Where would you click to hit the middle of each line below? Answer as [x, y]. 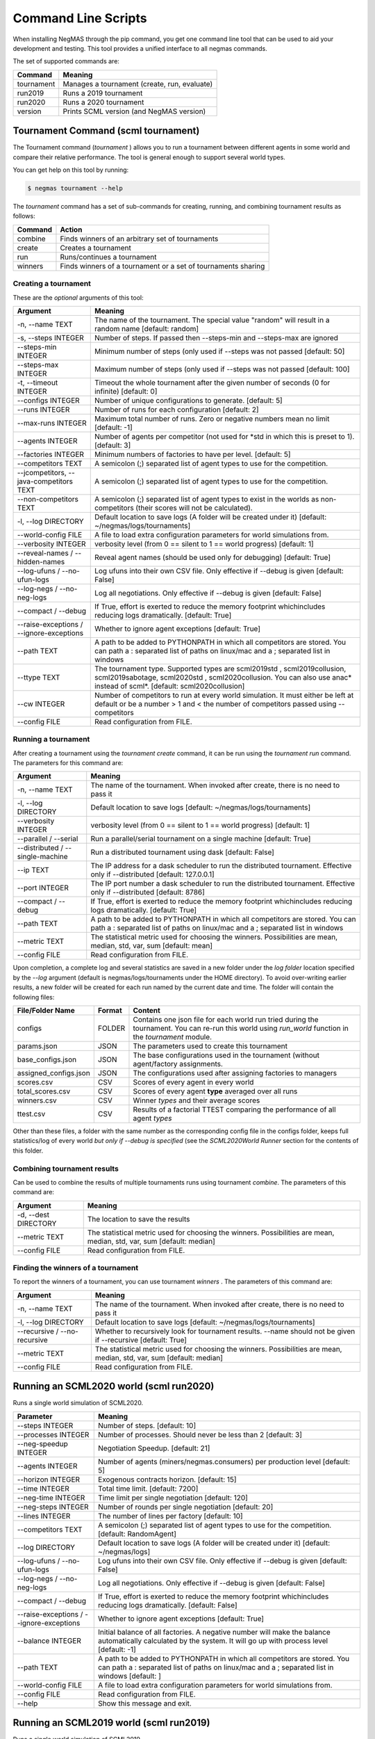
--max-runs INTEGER [52, 423]
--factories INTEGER [51, 454]
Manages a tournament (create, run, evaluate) [138, 83]
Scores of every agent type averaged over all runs [215, 1091]
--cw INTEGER [41, 704]
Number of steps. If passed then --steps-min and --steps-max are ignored [216, 337]
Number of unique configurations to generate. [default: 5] [188, 400]
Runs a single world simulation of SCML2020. [78, 1403]
